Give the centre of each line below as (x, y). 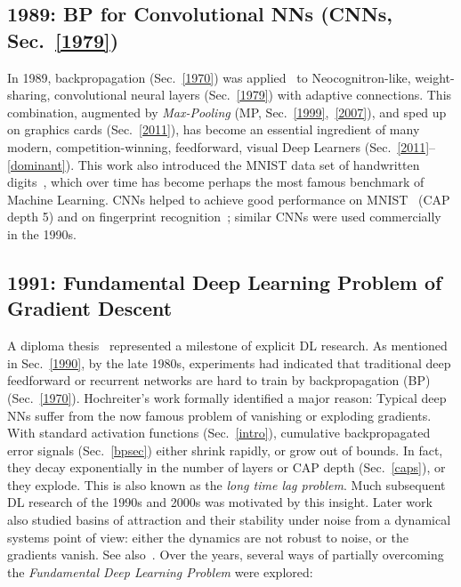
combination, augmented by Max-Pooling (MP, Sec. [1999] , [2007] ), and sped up (227, 112)
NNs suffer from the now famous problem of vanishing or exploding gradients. (219, 415)
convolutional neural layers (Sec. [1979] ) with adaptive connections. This (253, 95)
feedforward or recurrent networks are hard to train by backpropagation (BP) (219, 380)
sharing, (29, 95)
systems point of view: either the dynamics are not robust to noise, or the (208, 537)
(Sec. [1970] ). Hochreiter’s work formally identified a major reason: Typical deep (227, 397)
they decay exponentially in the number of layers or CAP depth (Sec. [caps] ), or (226, 467)
